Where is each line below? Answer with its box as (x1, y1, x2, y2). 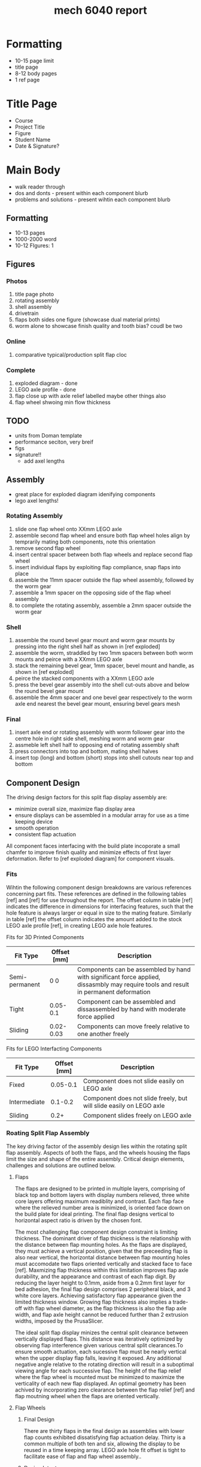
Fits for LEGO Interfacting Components (6, 1045, 102, 1052)
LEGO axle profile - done (14, 385, 77, 393)
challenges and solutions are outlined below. (6, 1162, 116, 1169)
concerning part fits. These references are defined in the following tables (6, 890, 187, 897)
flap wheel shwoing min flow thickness (14, 399, 111, 406)
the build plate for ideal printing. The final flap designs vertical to (14, 1210, 175, 1217)
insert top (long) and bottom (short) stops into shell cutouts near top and (14, 754, 194, 761)
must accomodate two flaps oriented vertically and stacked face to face (14, 1260, 193, 1267)
